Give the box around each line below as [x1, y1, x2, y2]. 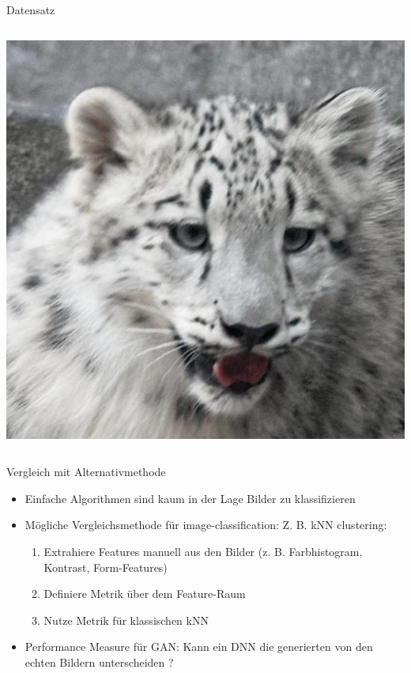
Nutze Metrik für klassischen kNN [43, 611, 209, 628]
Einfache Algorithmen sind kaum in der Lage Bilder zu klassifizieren [25, 490, 356, 506]
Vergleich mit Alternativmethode [6, 463, 166, 480]
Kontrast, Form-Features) [43, 558, 168, 575]
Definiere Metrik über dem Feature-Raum [43, 585, 246, 602]
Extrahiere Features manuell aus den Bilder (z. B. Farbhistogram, [43, 543, 363, 559]
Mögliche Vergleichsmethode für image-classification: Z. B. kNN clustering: [25, 516, 387, 533]
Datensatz [6, 2, 55, 17]
